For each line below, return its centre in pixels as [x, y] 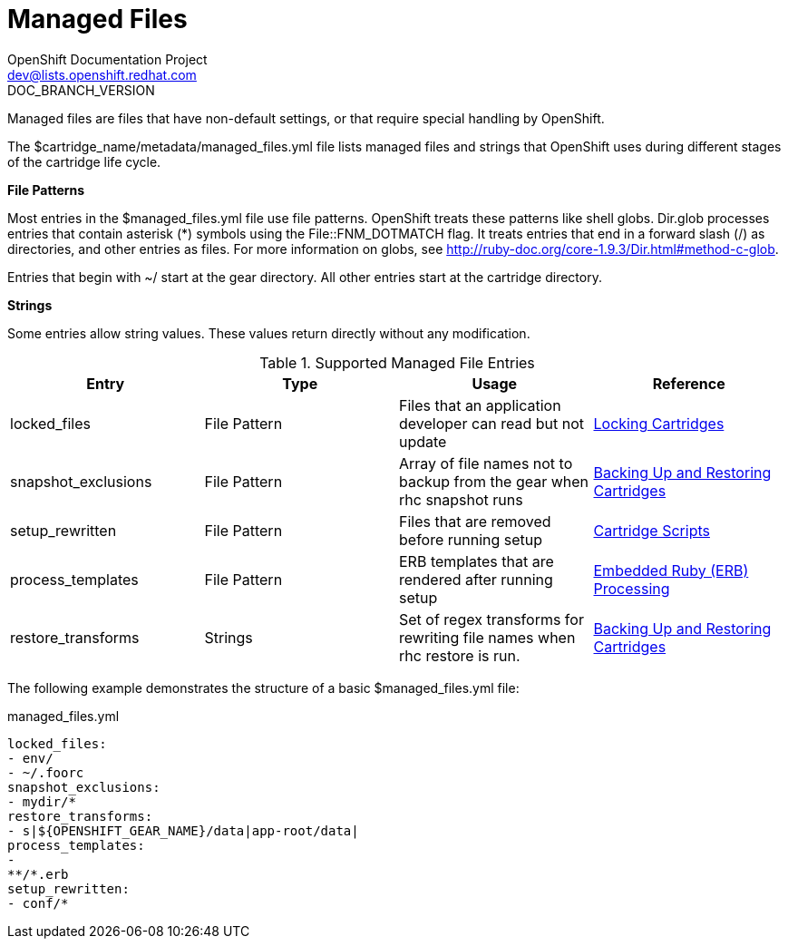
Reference [689, 383]
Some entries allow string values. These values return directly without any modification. [269, 333]
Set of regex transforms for [491, 619]
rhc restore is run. [460, 655]
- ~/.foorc [46, 772]
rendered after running [476, 579]
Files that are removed [475, 521]
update [423, 441]
